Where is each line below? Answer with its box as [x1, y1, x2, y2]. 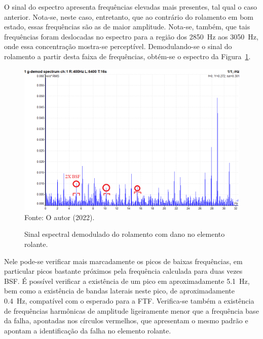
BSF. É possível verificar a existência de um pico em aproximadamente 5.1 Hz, [4, 275, 250, 286]
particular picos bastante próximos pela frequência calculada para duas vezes [4, 266, 243, 276]
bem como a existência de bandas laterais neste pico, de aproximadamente [4, 285, 235, 296]
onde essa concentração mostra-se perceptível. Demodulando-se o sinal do [4, 41, 232, 52]
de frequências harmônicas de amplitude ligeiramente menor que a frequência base [4, 305, 259, 316]
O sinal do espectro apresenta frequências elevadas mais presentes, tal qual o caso [4, 2, 257, 12]
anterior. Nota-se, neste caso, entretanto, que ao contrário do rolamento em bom [4, 11, 253, 22]
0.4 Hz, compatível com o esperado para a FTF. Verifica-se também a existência [4, 295, 254, 306]
